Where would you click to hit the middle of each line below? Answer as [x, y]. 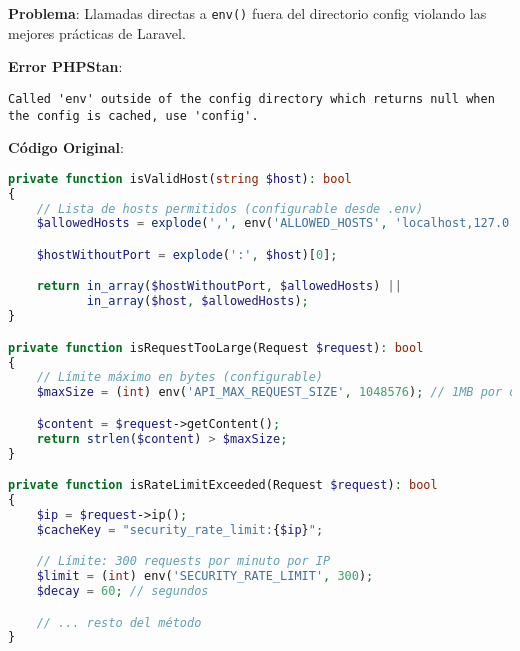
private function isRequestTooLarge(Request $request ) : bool [216, 347]
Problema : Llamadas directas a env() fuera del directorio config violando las [247, 13]
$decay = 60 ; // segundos [122, 591]
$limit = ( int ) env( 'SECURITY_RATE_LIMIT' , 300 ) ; [205, 576]
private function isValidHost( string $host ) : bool [180, 178]
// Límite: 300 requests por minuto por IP [183, 561]
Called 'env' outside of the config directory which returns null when [251, 98]
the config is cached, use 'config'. [133, 115]
